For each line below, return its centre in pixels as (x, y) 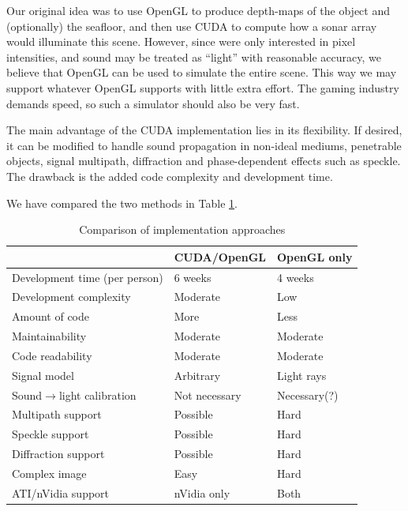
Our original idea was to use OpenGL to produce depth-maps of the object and (198, 10)
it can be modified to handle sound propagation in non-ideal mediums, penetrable (204, 145)
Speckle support (51, 434)
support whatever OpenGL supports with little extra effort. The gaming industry (203, 87)
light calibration (97, 395)
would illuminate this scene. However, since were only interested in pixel (181, 41)
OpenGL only (315, 256)
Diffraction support (58, 454)
